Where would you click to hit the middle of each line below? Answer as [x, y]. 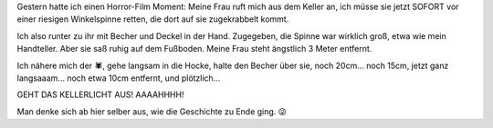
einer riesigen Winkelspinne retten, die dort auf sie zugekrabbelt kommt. [153, 19]
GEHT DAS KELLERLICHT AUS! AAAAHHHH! [100, 94]
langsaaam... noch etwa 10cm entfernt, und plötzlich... [119, 78]
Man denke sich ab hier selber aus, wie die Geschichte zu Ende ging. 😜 [152, 111]
